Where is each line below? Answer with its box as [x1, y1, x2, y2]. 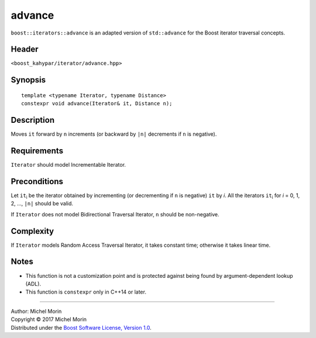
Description [11, 115, 55, 125]
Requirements [11, 146, 64, 156]
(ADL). [25, 280, 41, 287]
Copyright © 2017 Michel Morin [11, 316, 87, 323]
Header [11, 44, 39, 54]
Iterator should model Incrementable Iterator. [11, 161, 126, 168]
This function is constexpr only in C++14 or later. [25, 288, 146, 295]
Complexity [11, 226, 54, 236]
